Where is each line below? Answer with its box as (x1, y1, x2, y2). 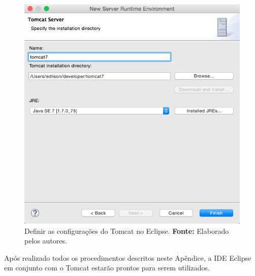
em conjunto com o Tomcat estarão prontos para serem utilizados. (4, 262, 210, 273)
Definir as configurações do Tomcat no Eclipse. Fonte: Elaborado (24, 225, 229, 236)
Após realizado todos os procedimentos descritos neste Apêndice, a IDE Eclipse (4, 252, 251, 263)
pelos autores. (24, 235, 67, 246)
